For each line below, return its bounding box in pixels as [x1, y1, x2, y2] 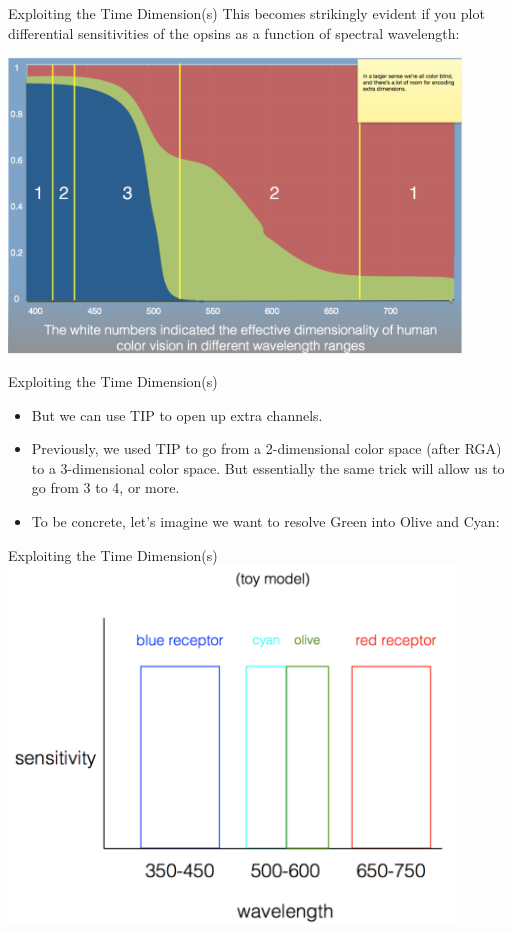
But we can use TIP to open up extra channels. [31, 404, 323, 425]
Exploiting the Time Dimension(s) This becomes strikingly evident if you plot [8, 3, 485, 23]
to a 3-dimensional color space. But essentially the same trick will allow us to [31, 457, 505, 478]
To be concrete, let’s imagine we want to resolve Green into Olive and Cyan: [31, 511, 500, 532]
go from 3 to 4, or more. [31, 477, 180, 498]
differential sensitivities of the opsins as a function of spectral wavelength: [8, 22, 460, 43]
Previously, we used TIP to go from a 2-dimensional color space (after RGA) [31, 438, 502, 459]
